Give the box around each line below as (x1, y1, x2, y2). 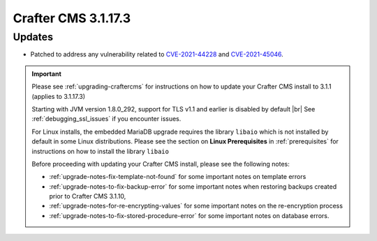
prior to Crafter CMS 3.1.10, (49, 192, 126, 201)
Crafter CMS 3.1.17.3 (13, 10, 131, 26)
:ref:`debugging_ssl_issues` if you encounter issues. (31, 115, 182, 123)
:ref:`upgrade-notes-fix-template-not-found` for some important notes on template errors (49, 173, 306, 181)
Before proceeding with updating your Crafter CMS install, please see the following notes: (31, 160, 290, 168)
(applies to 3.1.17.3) (31, 92, 86, 100)
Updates (13, 31, 54, 43)
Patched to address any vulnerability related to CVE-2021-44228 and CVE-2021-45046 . (30, 50, 284, 59)
